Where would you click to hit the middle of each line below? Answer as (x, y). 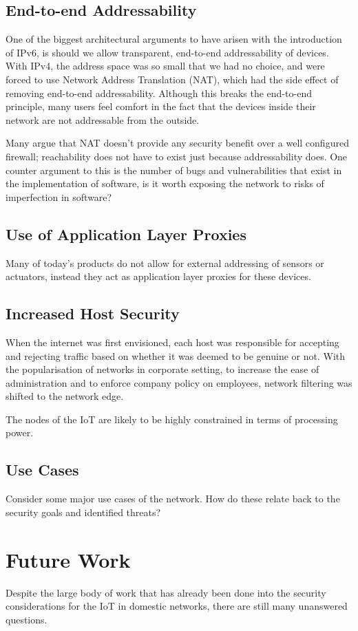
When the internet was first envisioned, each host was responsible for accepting (172, 342)
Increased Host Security (93, 313)
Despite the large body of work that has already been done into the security (166, 592)
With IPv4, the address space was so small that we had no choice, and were (165, 66)
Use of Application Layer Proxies (126, 234)
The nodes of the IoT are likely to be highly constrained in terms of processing (172, 419)
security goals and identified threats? (83, 512)
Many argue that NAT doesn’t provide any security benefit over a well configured (177, 143)
